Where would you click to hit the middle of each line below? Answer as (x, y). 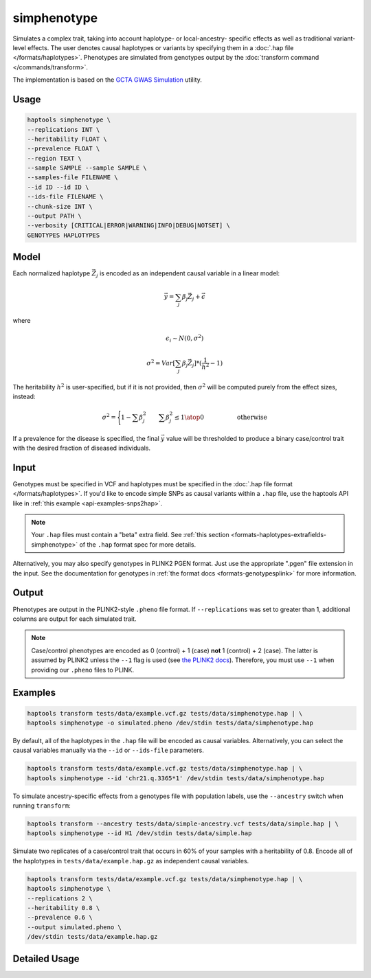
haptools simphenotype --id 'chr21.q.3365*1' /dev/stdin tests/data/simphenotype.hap (176, 778)
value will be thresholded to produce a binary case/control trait (255, 438)
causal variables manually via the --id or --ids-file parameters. (108, 750)
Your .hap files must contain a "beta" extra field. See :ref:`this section (130, 535)
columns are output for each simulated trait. (75, 619)
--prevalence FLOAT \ (64, 149)
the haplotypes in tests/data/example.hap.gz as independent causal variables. (131, 861)
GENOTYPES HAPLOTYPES (64, 235)
